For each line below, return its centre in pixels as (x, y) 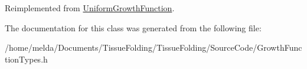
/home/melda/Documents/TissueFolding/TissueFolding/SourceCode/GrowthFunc (153, 47)
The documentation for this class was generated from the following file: (133, 27)
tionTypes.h (26, 59)
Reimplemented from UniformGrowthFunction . (90, 8)
